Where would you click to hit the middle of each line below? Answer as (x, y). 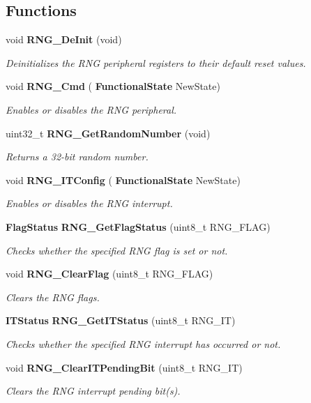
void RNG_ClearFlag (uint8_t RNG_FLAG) (109, 274)
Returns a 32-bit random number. (77, 157)
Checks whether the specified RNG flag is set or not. (117, 250)
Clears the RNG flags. (53, 297)
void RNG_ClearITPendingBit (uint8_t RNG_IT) (124, 367)
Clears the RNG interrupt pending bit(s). (93, 391)
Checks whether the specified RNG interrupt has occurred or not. (143, 343)
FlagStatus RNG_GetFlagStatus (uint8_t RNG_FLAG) (138, 226)
